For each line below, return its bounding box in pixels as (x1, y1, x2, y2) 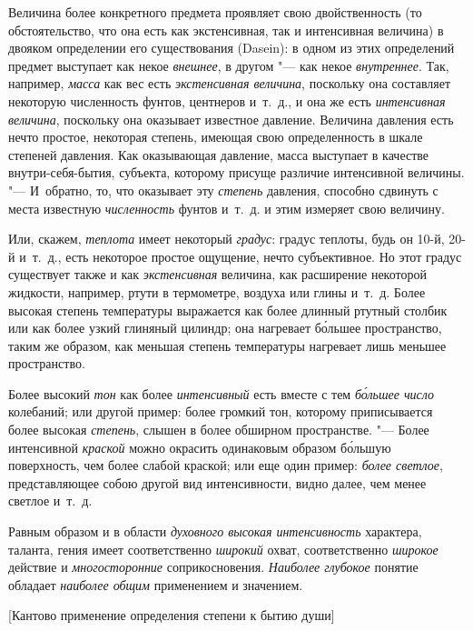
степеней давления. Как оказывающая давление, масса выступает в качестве (8, 145, 429, 164)
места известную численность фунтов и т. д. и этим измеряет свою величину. (8, 198, 445, 217)
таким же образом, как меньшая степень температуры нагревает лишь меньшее (8, 336, 447, 355)
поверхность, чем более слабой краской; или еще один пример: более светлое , (8, 456, 443, 475)
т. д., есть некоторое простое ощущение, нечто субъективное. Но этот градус (32, 246, 462, 265)
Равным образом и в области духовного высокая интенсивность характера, (8, 522, 422, 541)
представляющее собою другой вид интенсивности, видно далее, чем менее (8, 473, 427, 492)
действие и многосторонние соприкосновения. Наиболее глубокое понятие (8, 557, 419, 576)
